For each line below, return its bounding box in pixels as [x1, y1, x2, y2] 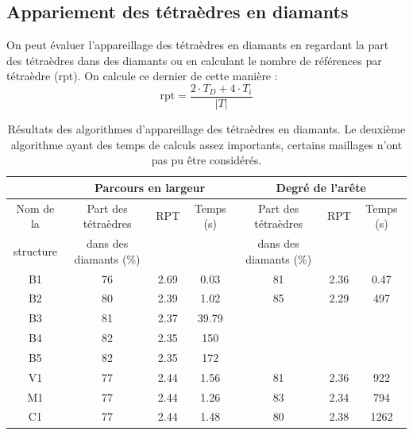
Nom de [16, 199, 55, 216]
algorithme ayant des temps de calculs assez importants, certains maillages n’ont [10, 136, 403, 152]
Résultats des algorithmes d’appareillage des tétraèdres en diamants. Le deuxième [7, 121, 406, 137]
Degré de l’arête [276, 179, 366, 195]
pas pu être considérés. [151, 152, 262, 168]
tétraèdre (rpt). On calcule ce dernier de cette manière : [6, 67, 278, 84]
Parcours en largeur [95, 179, 206, 195]
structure [13, 242, 58, 259]
